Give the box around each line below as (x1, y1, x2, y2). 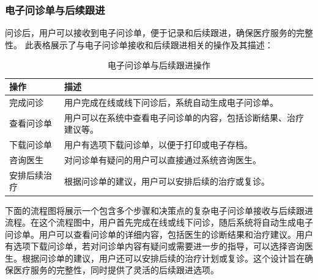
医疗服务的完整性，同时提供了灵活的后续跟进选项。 (13, 263, 219, 276)
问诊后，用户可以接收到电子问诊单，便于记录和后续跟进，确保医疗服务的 (5, 26, 296, 39)
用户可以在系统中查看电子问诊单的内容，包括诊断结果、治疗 (64, 111, 304, 123)
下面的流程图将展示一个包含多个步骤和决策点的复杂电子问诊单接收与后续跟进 (5, 204, 313, 216)
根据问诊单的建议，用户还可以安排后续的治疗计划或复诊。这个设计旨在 (21, 251, 305, 264)
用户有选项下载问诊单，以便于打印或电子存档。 (64, 138, 253, 151)
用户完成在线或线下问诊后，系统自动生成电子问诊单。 (64, 95, 278, 108)
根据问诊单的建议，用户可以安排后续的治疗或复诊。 (64, 174, 270, 187)
